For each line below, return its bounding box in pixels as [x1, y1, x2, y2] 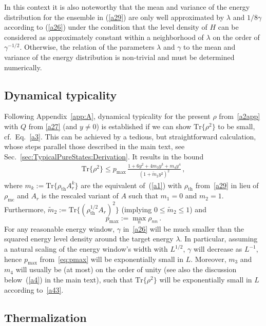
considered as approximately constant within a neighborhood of [4, 31, 204, 42]
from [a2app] [219, 111, 260, 121]
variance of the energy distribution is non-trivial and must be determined [4, 51, 235, 62]
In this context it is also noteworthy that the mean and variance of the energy [4, 2, 250, 12]
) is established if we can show [96, 120, 192, 131]
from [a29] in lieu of [195, 179, 259, 190]
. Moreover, [191, 253, 226, 264]
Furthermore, [4, 203, 46, 214]
